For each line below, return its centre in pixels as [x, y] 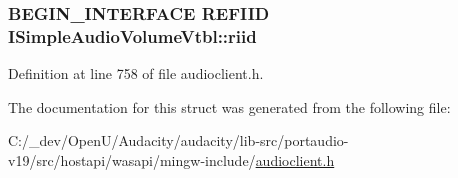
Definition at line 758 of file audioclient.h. [136, 73]
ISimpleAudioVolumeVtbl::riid [132, 35]
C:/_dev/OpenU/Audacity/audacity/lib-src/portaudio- [178, 140]
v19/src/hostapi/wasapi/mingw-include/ [132, 159]
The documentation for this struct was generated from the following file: [229, 106]
